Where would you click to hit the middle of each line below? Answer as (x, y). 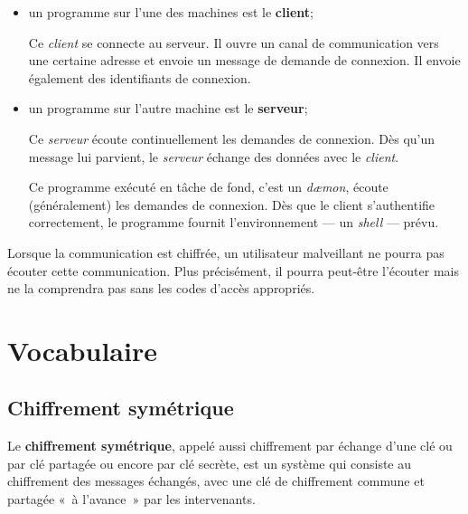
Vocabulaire (82, 350)
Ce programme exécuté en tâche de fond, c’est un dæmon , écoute (208, 187)
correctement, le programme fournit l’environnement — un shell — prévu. (234, 222)
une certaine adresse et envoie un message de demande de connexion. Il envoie (244, 60)
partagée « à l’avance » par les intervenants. (131, 499)
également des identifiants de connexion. (140, 77)
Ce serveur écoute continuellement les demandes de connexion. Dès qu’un (232, 138)
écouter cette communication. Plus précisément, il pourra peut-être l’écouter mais (233, 270)
